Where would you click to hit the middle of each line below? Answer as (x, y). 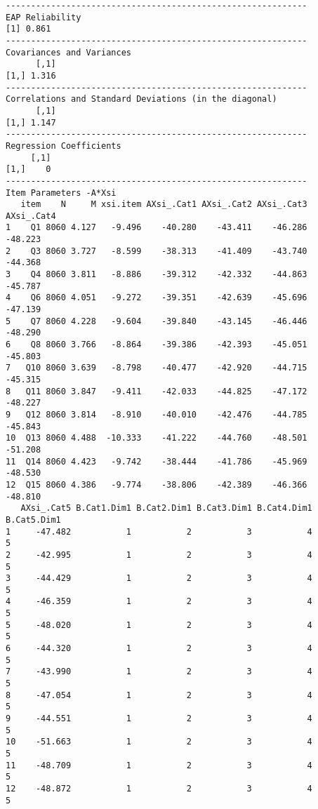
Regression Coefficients (64, 146)
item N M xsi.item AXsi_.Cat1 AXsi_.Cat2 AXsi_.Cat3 (164, 205)
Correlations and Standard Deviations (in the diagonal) (141, 99)
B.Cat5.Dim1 (33, 520)
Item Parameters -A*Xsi (61, 193)
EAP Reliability (44, 17)
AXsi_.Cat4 (31, 216)
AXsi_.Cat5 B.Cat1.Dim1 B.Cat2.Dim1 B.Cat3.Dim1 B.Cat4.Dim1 (166, 508)
